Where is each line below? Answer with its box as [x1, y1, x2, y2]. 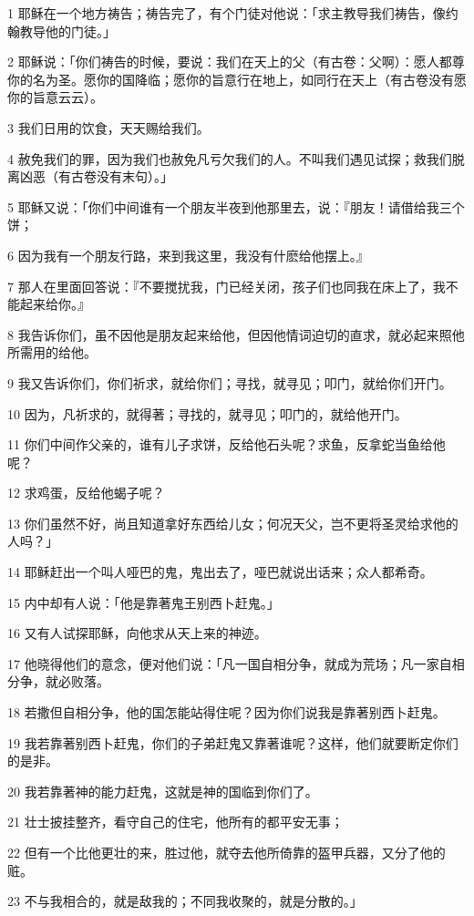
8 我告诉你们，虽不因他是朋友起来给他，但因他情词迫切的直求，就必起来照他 [7, 324, 465, 344]
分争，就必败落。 [7, 672, 109, 691]
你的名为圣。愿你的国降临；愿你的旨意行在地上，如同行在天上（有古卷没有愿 [7, 69, 467, 88]
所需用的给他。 [7, 343, 97, 362]
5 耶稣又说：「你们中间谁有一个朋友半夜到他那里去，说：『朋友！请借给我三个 [7, 197, 465, 216]
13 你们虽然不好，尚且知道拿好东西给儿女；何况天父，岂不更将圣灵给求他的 [7, 513, 459, 532]
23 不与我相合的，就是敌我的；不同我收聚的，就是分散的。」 [7, 891, 363, 911]
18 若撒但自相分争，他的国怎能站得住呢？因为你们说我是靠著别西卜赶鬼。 [7, 703, 446, 722]
